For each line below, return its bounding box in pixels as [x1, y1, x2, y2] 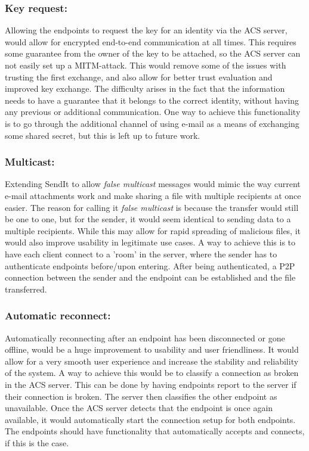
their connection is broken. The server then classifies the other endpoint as [5, 390, 277, 402]
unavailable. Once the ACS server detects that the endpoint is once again [5, 402, 273, 414]
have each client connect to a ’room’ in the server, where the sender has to [5, 247, 277, 260]
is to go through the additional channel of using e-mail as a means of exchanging [5, 117, 299, 129]
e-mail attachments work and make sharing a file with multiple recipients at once [5, 189, 301, 201]
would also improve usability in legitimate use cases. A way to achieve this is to [5, 236, 296, 248]
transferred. [5, 282, 47, 295]
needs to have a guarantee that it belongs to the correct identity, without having [5, 94, 299, 106]
